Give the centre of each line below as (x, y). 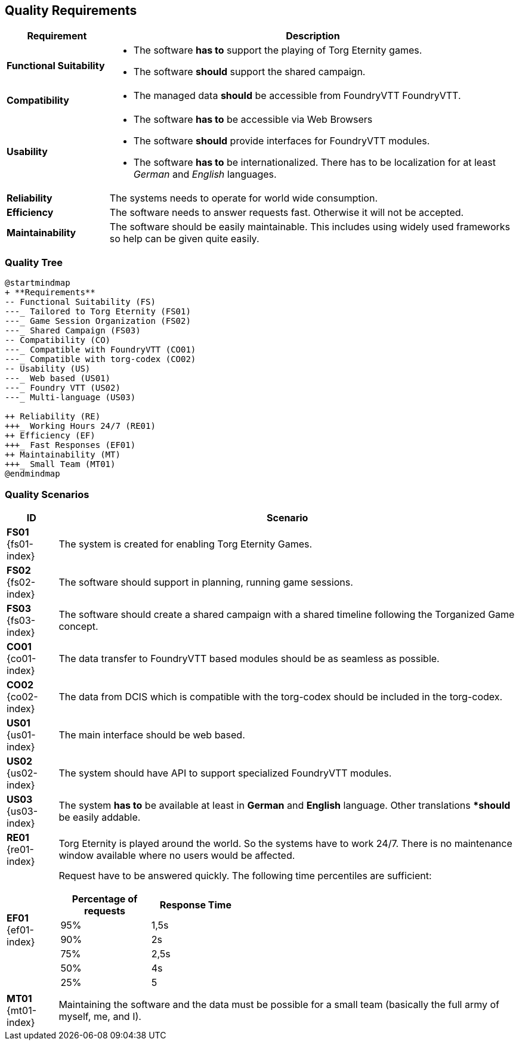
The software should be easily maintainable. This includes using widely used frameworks (310, 227)
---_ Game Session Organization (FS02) (98, 321)
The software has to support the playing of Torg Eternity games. (278, 50)
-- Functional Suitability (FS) (80, 302)
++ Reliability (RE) (53, 417)
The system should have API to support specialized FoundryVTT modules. (225, 773)
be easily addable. (100, 817)
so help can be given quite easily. (184, 239)
